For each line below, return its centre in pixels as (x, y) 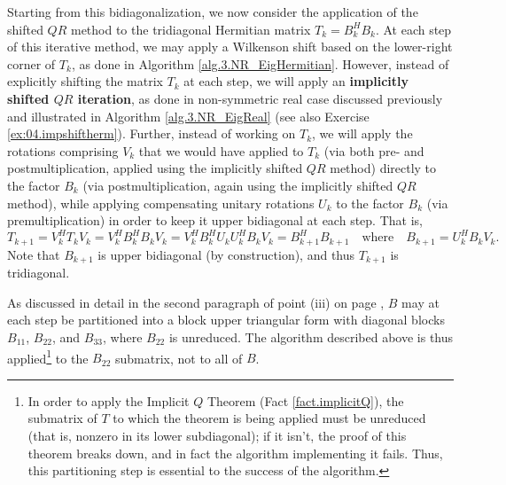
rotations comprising (63, 150)
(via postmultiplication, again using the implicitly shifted (238, 185)
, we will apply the (362, 133)
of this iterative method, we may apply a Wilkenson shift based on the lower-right (230, 47)
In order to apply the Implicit (109, 400)
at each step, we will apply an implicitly (296, 81)
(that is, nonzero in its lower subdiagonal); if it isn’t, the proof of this (217, 435)
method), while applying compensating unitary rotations (161, 203)
